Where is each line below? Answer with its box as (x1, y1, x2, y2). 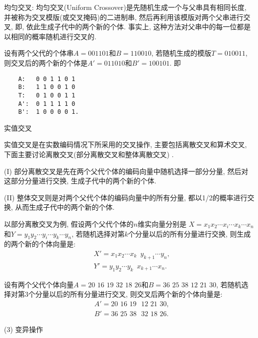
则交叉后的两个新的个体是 (4, 57, 87, 68)
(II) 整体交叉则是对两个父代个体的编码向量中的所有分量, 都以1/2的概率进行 (4, 192, 248, 202)
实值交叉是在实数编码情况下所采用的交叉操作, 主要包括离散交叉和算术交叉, (4, 139, 247, 150)
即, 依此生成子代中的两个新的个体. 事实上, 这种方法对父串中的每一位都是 (15, 21, 251, 32)
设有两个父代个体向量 (4, 279, 74, 289)
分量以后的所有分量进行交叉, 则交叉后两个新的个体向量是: (35, 289, 223, 299)
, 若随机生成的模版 (151, 48, 212, 58)
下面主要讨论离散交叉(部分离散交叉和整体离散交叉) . (4, 149, 174, 160)
